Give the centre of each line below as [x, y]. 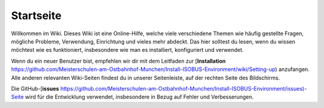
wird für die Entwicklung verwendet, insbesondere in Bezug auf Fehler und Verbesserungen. [139, 97]
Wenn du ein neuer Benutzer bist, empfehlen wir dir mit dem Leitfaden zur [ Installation [118, 61]
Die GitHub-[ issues [35, 88]
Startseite [36, 16]
